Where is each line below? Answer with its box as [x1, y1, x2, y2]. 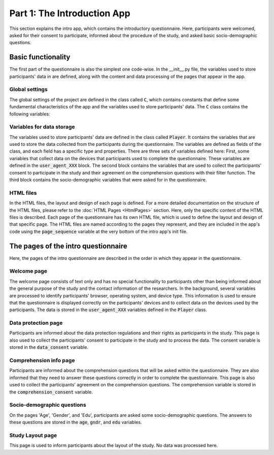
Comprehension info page [9, 357, 75, 364]
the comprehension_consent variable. [9, 389, 93, 395]
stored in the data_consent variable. [9, 344, 89, 350]
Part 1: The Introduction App [9, 8, 130, 19]
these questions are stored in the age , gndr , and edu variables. [9, 419, 142, 426]
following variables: [9, 111, 50, 117]
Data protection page [9, 319, 63, 326]
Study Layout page [9, 432, 57, 439]
